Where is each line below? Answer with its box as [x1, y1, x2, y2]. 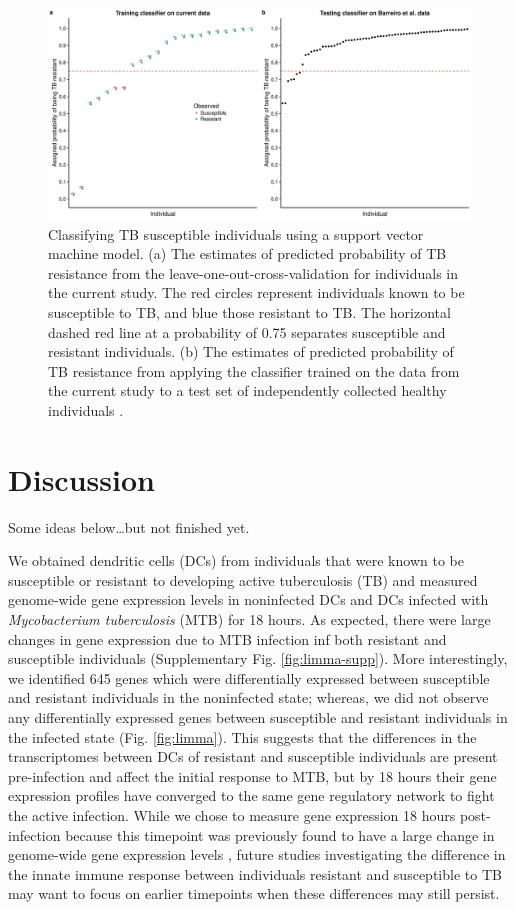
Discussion [8, 458, 155, 499]
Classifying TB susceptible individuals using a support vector [48, 223, 424, 244]
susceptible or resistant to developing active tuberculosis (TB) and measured [8, 569, 478, 590]
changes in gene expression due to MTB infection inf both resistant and [8, 628, 447, 649]
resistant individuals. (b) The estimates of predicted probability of [48, 341, 454, 362]
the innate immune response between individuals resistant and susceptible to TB [8, 863, 502, 884]
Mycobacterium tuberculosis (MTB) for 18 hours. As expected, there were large [8, 609, 491, 630]
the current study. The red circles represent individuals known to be [48, 282, 465, 303]
